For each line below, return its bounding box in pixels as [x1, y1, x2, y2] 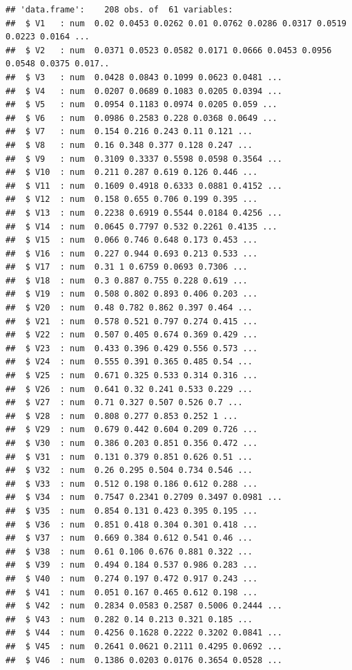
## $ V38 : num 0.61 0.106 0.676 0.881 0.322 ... [6, 546, 253, 557]
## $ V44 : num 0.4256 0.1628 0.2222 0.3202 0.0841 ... [6, 628, 282, 638]
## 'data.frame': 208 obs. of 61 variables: [6, 5, 233, 15]
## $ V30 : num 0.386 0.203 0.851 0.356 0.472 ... [6, 438, 258, 448]
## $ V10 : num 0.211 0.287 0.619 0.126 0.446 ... [6, 167, 258, 178]
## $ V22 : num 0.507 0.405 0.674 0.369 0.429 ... [6, 330, 258, 340]
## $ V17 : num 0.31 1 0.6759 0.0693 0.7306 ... [6, 262, 248, 272]
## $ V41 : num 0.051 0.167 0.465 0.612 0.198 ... [6, 587, 258, 597]
